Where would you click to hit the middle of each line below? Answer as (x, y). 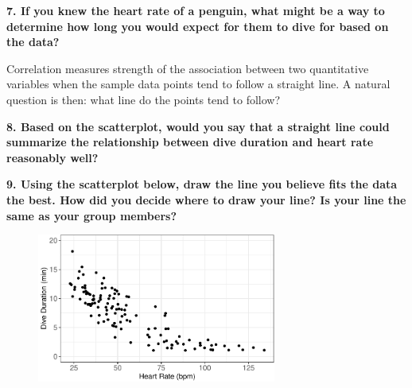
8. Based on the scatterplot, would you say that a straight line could (198, 126)
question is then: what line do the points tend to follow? (144, 99)
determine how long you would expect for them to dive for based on (198, 26)
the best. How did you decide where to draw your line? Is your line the (206, 199)
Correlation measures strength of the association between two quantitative (188, 68)
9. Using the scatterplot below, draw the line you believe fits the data (202, 184)
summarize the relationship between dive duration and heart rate (190, 142)
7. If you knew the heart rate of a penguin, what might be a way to (196, 10)
